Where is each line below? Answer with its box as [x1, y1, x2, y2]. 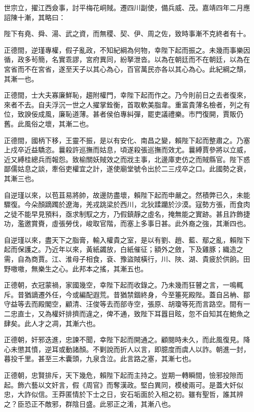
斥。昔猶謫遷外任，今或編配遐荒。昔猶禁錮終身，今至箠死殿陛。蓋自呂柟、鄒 [4, 289, 250, 299]
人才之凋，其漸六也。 [31, 318, 100, 328]
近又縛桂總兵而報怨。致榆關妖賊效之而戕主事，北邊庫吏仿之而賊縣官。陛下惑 [4, 154, 250, 164]
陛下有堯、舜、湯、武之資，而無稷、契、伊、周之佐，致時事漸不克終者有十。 [4, 28, 250, 39]
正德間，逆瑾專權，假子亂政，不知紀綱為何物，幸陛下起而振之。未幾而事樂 [4, 44, 243, 55]
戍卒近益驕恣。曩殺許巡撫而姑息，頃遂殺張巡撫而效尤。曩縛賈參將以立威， [10, 144, 250, 155]
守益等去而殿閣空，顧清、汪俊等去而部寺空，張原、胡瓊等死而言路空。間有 [4, 299, 243, 309]
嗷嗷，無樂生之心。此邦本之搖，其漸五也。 [10, 263, 148, 273]
